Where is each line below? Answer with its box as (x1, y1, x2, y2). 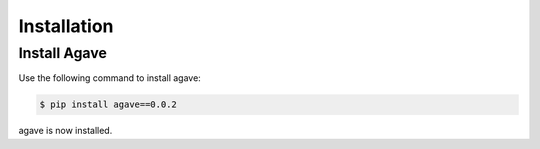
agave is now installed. (18, 125, 113, 137)
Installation (18, 15, 114, 37)
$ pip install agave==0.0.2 (39, 99, 177, 110)
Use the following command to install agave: (18, 72, 202, 84)
